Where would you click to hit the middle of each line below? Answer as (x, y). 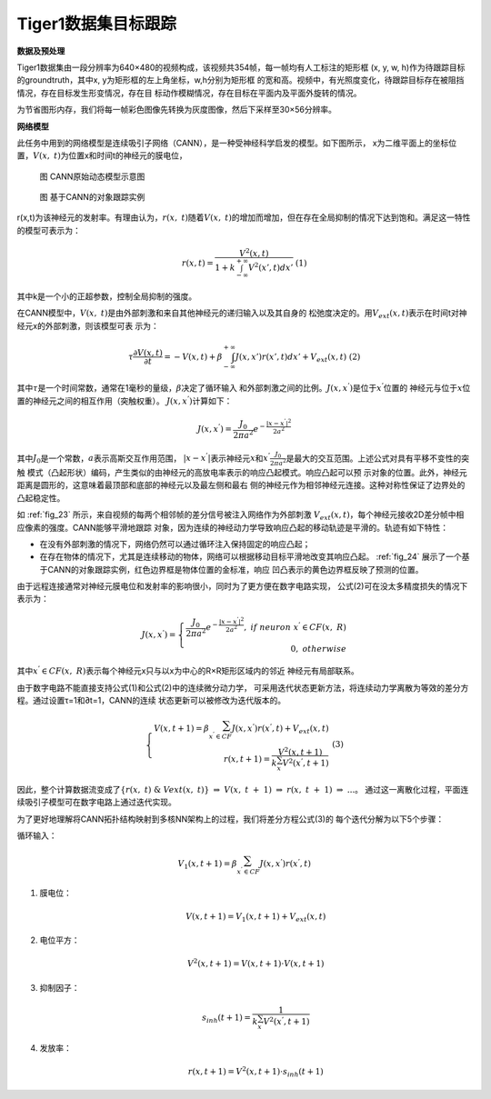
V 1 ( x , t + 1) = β (207, 865)
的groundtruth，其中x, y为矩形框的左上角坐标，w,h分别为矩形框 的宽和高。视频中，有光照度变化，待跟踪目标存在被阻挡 (240, 80)
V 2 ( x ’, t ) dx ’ (271, 267)
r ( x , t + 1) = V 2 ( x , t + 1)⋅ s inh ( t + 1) (256, 1072)
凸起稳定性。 (41, 498)
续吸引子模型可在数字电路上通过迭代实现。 (96, 802)
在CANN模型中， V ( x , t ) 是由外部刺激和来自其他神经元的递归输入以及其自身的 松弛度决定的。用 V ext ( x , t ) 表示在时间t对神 (242, 314)
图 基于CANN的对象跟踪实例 (92, 197)
